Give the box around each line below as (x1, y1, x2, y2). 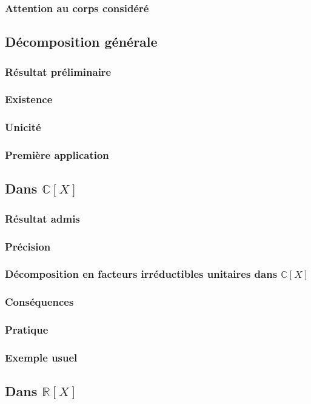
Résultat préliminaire (5, 64, 112, 79)
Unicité (5, 120, 41, 135)
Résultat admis (5, 210, 80, 226)
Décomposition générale (5, 32, 158, 51)
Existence (5, 92, 53, 107)
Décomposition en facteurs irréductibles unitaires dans (5, 266, 278, 281)
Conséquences (5, 294, 74, 309)
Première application (5, 147, 109, 163)
